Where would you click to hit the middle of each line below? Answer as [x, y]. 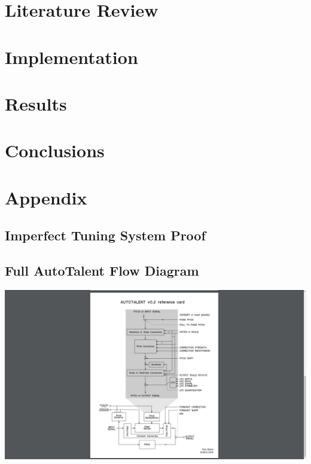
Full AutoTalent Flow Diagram [102, 271]
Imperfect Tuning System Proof [105, 235]
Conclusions [55, 150]
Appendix [46, 197]
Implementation [71, 57]
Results [36, 103]
